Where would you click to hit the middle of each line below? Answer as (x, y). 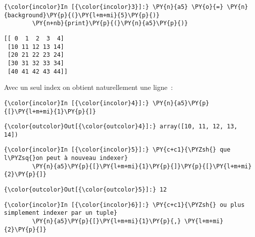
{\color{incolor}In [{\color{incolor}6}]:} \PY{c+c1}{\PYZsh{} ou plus (124, 205)
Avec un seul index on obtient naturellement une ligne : (88, 87)
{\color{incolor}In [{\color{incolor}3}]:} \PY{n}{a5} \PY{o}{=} (114, 7)
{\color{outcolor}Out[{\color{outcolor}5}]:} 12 (85, 190)
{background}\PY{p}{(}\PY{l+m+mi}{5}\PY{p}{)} (82, 15)
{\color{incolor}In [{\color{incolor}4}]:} (77, 103)
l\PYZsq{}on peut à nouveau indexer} (66, 158)
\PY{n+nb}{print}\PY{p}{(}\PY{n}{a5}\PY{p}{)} (110, 23)
